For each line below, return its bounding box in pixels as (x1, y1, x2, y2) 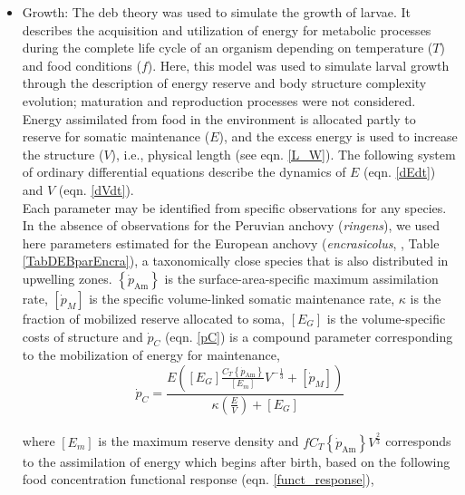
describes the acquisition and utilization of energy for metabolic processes (22, 20, 431, 39)
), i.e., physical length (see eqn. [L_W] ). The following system (111, 144, 456, 163)
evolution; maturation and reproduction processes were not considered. (22, 91, 416, 110)
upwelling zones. (22, 268, 112, 287)
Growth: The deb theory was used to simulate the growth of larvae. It (22, 3, 412, 21)
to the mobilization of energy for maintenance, (22, 345, 280, 364)
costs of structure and (22, 326, 143, 345)
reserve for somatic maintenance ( (22, 127, 210, 146)
